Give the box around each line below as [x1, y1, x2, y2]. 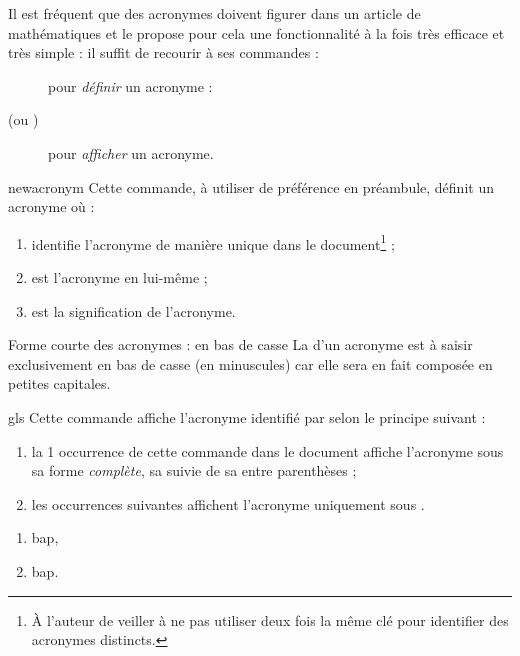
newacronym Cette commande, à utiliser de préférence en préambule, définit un [8, 176, 494, 197]
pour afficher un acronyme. [48, 142, 214, 163]
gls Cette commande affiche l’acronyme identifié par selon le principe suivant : [8, 406, 486, 427]
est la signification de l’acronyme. [31, 300, 236, 321]
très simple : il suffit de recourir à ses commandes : [8, 42, 319, 63]
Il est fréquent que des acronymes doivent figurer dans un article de [8, 3, 421, 23]
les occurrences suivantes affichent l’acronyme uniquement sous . [31, 493, 425, 514]
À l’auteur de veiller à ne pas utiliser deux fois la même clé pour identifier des [31, 609, 509, 630]
